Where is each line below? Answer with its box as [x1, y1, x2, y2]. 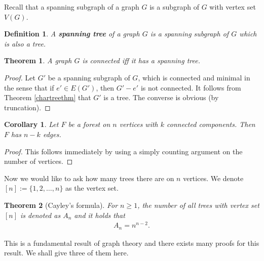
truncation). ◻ [4, 102, 51, 112]
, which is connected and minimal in [138, 72, 250, 82]
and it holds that [74, 209, 125, 220]
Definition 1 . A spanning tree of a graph [4, 28, 140, 39]
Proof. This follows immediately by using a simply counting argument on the [4, 146, 243, 156]
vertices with [119, 119, 158, 129]
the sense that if [4, 82, 54, 93]
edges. [43, 128, 61, 139]
